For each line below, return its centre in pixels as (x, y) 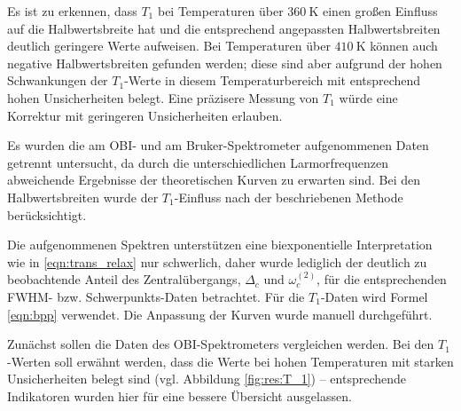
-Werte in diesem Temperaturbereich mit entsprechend (273, 80)
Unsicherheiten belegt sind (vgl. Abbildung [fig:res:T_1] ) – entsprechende (207, 379)
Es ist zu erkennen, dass (72, 11)
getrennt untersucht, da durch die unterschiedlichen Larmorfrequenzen (198, 162)
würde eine (368, 97)
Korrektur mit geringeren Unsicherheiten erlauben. (145, 115)
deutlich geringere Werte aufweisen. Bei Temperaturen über (169, 46)
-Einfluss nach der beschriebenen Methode (289, 197)
